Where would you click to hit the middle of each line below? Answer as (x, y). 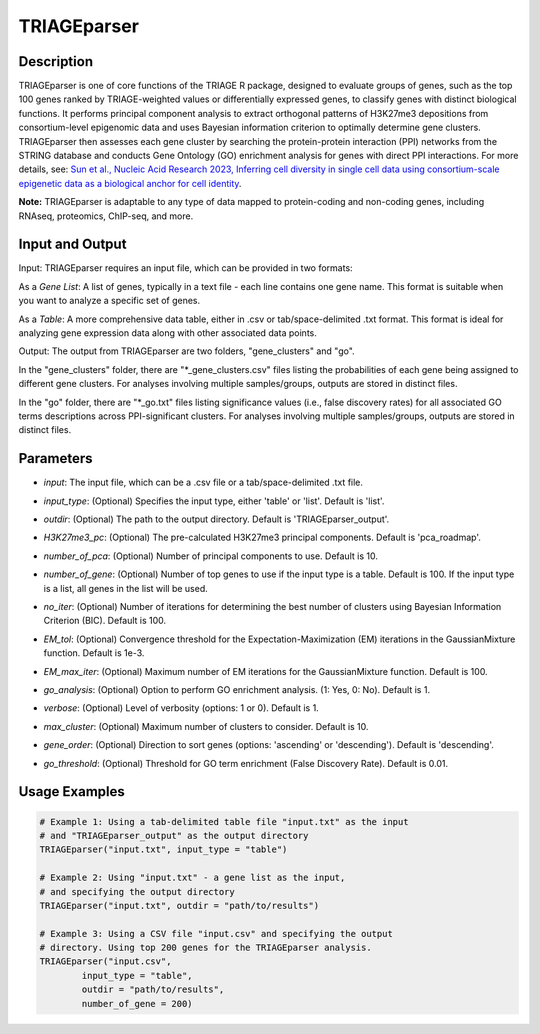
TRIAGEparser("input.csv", (105, 961)
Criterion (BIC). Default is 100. (105, 621)
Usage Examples (71, 791)
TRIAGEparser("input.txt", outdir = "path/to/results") (179, 905)
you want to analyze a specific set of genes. (109, 301)
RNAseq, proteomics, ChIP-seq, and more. (106, 216)
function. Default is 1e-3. (94, 653)
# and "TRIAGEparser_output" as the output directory (174, 835)
